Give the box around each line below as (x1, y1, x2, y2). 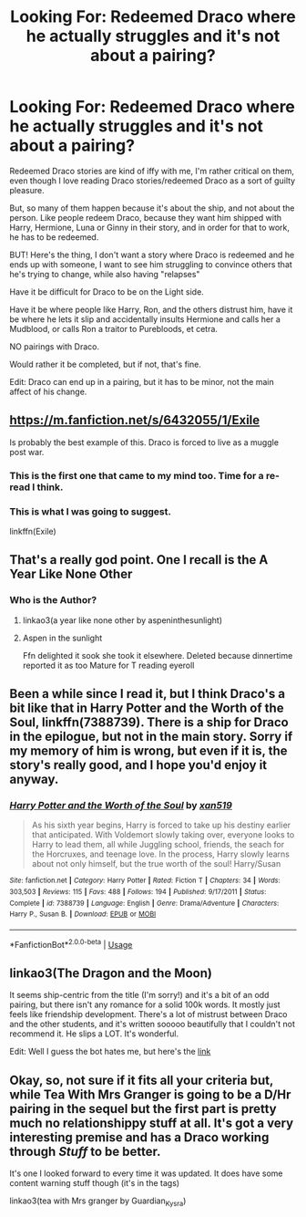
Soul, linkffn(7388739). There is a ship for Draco (9, 714, 289, 731)
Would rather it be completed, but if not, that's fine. (9, 359, 202, 369)
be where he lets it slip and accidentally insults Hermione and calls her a (9, 313, 280, 325)
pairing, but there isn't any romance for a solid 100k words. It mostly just (9, 999, 280, 1010)
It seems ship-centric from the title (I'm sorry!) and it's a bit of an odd (9, 990, 270, 1001)
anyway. (9, 772, 59, 787)
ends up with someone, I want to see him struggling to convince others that (9, 258, 293, 270)
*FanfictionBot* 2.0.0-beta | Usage (9, 937, 133, 950)
